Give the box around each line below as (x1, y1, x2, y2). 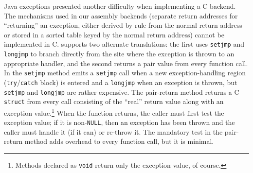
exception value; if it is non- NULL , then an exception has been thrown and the (4, 117, 235, 127)
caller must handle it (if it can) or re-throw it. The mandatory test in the (4, 126, 223, 137)
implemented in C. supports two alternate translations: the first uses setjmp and (4, 39, 244, 49)
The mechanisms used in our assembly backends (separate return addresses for (4, 10, 238, 20)
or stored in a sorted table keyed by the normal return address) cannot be (4, 29, 224, 39)
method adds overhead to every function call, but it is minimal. (24, 136, 214, 146)
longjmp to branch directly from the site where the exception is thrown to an (4, 49, 235, 59)
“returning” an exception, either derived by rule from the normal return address (4, 20, 242, 30)
